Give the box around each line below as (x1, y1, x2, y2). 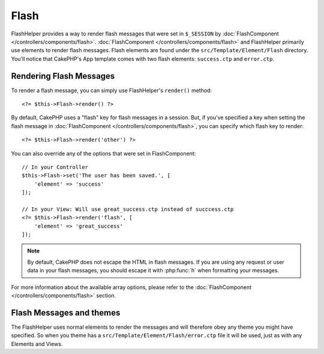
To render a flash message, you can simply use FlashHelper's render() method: (11, 87, 212, 94)
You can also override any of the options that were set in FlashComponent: (11, 150, 196, 157)
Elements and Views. (11, 340, 63, 347)
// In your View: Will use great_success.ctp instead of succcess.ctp (22, 206, 234, 213)
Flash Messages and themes (11, 307, 121, 318)
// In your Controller (22, 163, 89, 171)
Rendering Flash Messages (11, 71, 115, 81)
